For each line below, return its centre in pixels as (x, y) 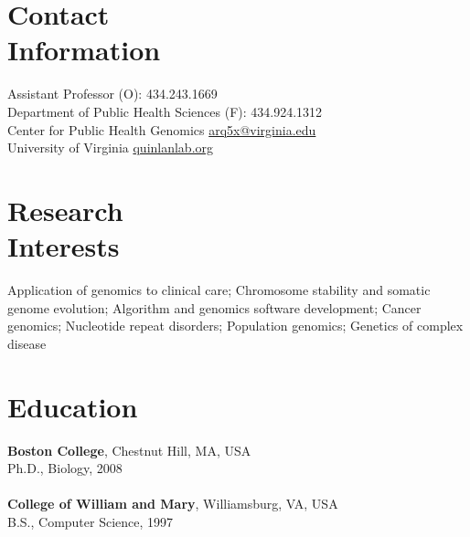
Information (84, 50)
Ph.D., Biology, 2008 (65, 468)
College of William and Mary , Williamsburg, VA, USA (173, 504)
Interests (64, 246)
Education (73, 406)
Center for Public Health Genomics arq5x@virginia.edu (162, 129)
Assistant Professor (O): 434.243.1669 (112, 94)
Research (65, 210)
